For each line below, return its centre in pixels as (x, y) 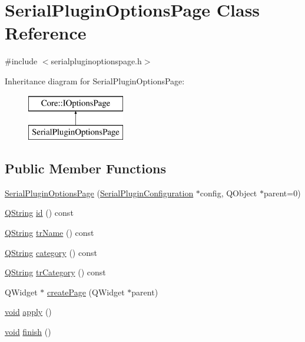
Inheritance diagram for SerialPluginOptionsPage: (95, 80)
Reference (46, 33)
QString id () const (39, 213)
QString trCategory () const (55, 272)
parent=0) (282, 193)
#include (21, 61)
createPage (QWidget (86, 292)
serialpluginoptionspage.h (96, 61)
